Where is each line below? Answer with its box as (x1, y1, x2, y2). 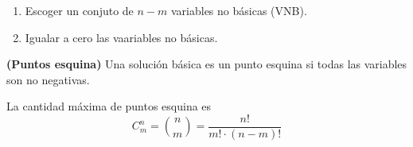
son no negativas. (6, 71, 90, 87)
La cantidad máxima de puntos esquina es (6, 98, 212, 114)
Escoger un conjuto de (25, 2, 134, 18)
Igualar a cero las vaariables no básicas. (25, 29, 218, 45)
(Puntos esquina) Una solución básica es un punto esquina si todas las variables (6, 56, 407, 72)
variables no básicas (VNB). (170, 2, 307, 18)
